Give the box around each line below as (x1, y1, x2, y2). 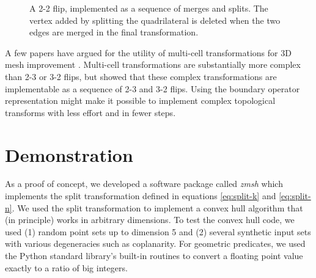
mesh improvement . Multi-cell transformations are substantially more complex (5, 58, 301, 71)
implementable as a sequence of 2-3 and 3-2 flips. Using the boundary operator (5, 82, 300, 95)
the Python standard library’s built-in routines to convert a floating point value (5, 249, 303, 262)
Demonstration (5, 142, 133, 167)
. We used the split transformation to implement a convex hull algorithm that (12, 201, 303, 214)
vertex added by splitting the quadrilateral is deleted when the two (29, 13, 281, 26)
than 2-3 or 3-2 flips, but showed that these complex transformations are (5, 70, 277, 82)
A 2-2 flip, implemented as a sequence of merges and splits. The (29, 2, 268, 14)
